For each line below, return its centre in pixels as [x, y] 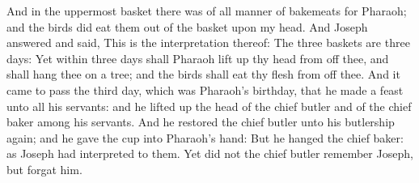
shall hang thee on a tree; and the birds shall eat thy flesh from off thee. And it [203, 74]
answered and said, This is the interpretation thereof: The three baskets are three [208, 43]
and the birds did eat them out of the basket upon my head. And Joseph [187, 26]
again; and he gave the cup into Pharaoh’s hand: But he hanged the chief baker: [205, 137]
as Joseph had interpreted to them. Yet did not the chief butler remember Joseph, [210, 153]
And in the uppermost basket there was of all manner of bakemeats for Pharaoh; [207, 11]
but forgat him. [44, 169]
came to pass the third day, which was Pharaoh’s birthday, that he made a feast [205, 89]
